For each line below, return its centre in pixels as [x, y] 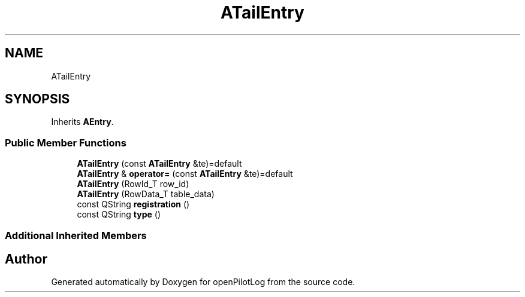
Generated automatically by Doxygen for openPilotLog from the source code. [203, 282]
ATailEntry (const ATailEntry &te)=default [159, 164]
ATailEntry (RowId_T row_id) [133, 184]
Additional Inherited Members [76, 235]
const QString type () [119, 215]
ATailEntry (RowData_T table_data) [146, 194]
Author [26, 259]
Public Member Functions [66, 143]
